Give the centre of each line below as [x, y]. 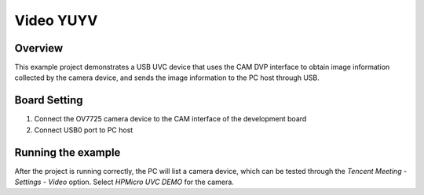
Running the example [68, 152]
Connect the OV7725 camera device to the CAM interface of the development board [170, 119]
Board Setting [49, 101]
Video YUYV [56, 20]
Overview [39, 48]
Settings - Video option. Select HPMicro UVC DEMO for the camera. [124, 182]
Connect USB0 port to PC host [84, 130]
